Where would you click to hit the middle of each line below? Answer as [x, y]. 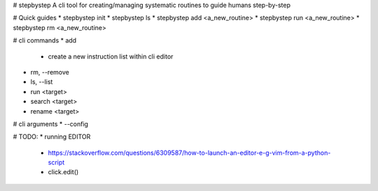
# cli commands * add [45, 40]
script [56, 162]
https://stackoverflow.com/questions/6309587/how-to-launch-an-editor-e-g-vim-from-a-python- [189, 153]
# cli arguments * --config [51, 124]
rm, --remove [50, 72]
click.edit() [63, 172]
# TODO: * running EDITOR [52, 137]
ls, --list [42, 82]
